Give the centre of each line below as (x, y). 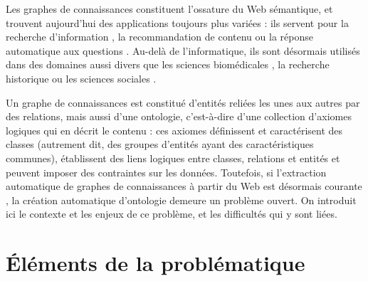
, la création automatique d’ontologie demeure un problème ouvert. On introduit (181, 200)
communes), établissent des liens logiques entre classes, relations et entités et (173, 158)
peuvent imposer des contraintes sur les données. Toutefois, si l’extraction (166, 172)
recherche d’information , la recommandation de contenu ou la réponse (159, 37)
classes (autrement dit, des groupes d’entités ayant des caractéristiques (160, 144)
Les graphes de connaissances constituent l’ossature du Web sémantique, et (169, 9)
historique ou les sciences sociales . (81, 78)
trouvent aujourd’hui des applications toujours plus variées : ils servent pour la (177, 22)
